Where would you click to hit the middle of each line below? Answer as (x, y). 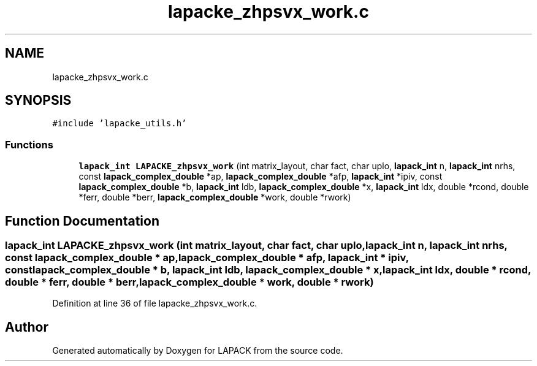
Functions (29, 144)
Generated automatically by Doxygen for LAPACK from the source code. (198, 351)
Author (27, 327)
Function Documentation (82, 221)
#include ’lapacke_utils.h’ (120, 124)
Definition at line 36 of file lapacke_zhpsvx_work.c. (155, 303)
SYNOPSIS (38, 101)
